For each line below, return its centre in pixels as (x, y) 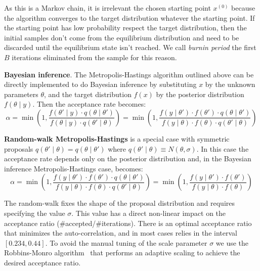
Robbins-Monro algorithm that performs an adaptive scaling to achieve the (122, 253)
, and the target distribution (88, 94)
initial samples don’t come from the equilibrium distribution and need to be (122, 37)
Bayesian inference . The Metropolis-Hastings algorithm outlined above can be (129, 74)
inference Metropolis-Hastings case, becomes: (74, 168)
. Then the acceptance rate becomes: (89, 104)
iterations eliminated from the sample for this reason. (94, 57)
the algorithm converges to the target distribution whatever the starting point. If (129, 17)
